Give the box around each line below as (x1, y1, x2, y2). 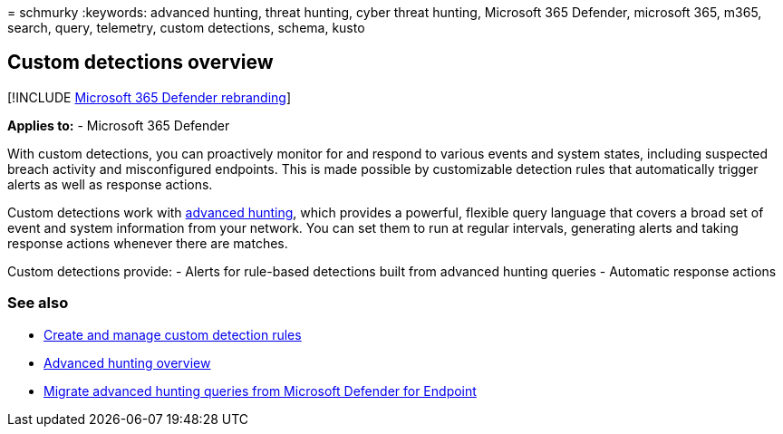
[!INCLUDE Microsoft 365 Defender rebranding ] (7, 89, 292, 105)
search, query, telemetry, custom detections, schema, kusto (7, 20, 365, 35)
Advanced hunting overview (43, 354, 211, 371)
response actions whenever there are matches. (7, 235, 288, 251)
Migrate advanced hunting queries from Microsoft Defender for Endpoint (43, 382, 477, 399)
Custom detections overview (7, 51, 274, 74)
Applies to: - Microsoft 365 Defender (7, 117, 230, 133)
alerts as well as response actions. (7, 176, 213, 192)
